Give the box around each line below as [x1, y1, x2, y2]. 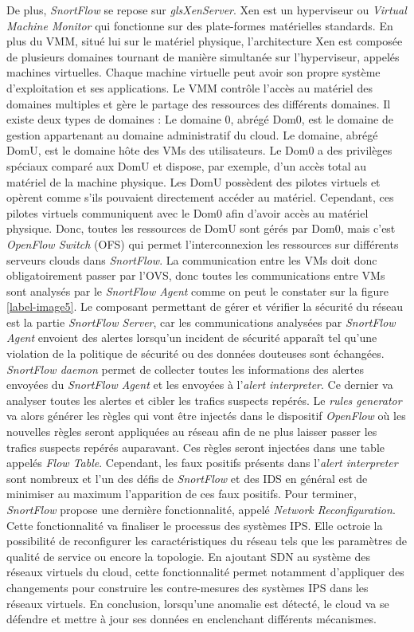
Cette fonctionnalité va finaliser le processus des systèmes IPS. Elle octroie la [6, 516, 383, 533]
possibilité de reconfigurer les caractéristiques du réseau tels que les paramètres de [6, 532, 408, 549]
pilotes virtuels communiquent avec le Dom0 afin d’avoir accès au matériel [6, 204, 369, 221]
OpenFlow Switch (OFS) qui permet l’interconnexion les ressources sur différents [6, 235, 399, 252]
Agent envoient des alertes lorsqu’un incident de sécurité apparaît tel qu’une [6, 329, 377, 346]
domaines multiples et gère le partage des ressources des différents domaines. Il [6, 95, 391, 112]
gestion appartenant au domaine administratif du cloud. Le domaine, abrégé [6, 126, 378, 143]
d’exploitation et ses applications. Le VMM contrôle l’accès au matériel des [6, 79, 373, 96]
